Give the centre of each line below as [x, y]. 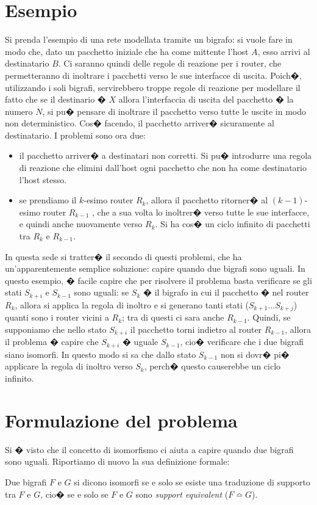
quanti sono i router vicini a [57, 317]
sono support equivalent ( [182, 494]
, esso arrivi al [284, 51]
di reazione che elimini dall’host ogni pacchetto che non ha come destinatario [163, 168]
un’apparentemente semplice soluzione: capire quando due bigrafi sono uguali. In [155, 268]
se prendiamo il [48, 200]
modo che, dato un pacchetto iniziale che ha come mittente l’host [127, 51]
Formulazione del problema [121, 420]
